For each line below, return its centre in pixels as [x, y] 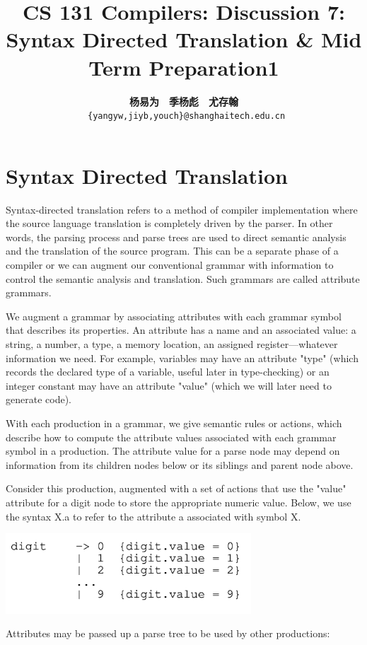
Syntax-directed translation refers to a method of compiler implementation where [182, 209]
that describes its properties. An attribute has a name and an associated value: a [181, 330]
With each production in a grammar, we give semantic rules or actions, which [174, 423]
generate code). [39, 399]
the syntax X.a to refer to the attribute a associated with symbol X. [153, 516]
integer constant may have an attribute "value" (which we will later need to [169, 385]
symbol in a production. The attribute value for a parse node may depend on [173, 451]
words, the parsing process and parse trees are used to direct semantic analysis [176, 237]
